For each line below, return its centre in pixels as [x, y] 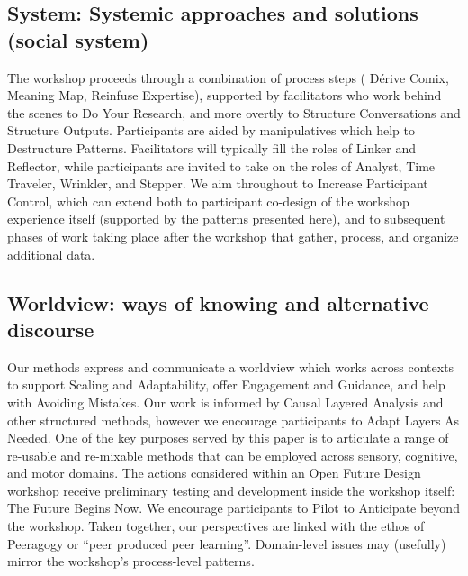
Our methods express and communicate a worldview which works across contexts [231, 366]
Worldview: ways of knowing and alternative [218, 302]
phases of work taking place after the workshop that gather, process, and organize [233, 236]
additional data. [51, 254]
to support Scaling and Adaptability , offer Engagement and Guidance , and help [226, 384]
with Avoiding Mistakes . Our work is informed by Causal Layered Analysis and [225, 402]
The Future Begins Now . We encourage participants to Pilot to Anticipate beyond [234, 508]
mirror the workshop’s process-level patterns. [131, 561]
